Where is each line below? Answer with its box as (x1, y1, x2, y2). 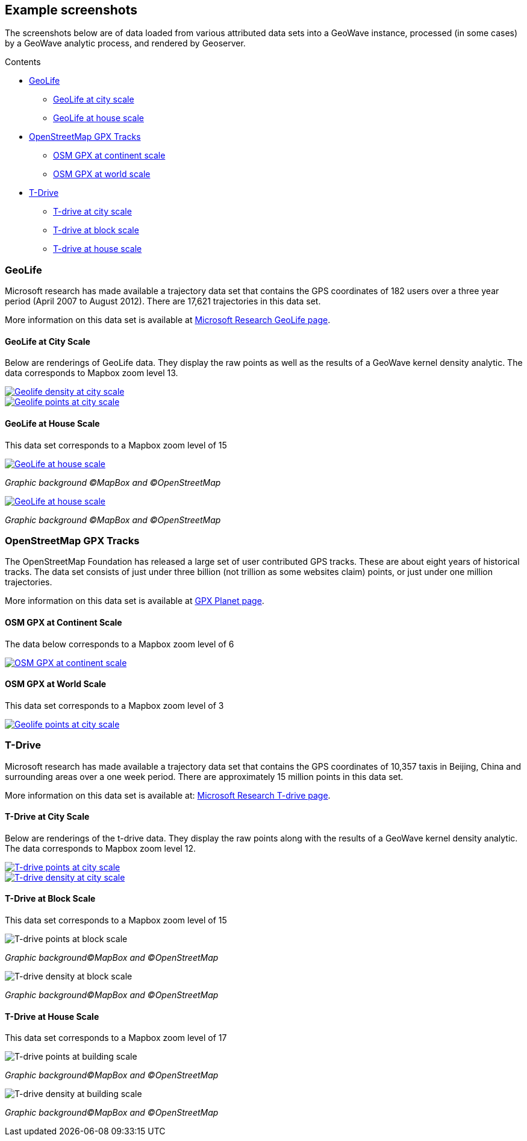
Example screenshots (5, 2, 137, 17)
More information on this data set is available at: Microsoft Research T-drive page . (5, 790, 331, 800)
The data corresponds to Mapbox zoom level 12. (5, 843, 196, 853)
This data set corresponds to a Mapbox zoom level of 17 (5, 1033, 227, 1043)
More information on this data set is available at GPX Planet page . (5, 596, 264, 606)
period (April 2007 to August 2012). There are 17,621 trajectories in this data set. (5, 296, 321, 307)
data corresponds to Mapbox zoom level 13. (5, 368, 178, 379)
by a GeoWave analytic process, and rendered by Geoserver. (5, 38, 246, 49)
